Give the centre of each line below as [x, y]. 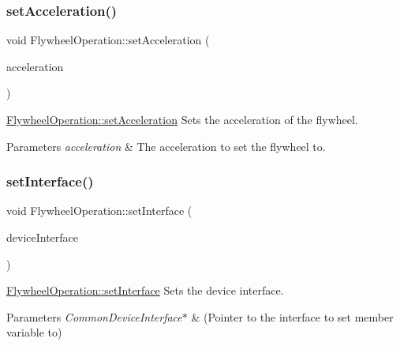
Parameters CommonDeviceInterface [94, 316]
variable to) [34, 332]
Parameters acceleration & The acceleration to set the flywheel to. [166, 146]
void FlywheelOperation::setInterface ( [99, 211]
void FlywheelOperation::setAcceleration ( [108, 40]
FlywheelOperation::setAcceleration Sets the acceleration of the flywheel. [182, 119]
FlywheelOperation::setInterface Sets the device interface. [145, 290]
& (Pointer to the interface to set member [292, 316]
